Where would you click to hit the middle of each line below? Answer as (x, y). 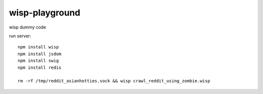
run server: (20, 36)
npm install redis (40, 67)
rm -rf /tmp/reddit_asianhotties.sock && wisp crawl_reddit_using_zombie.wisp (114, 81)
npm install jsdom (40, 54)
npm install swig (38, 61)
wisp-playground (45, 13)
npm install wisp (38, 47)
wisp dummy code (28, 27)
